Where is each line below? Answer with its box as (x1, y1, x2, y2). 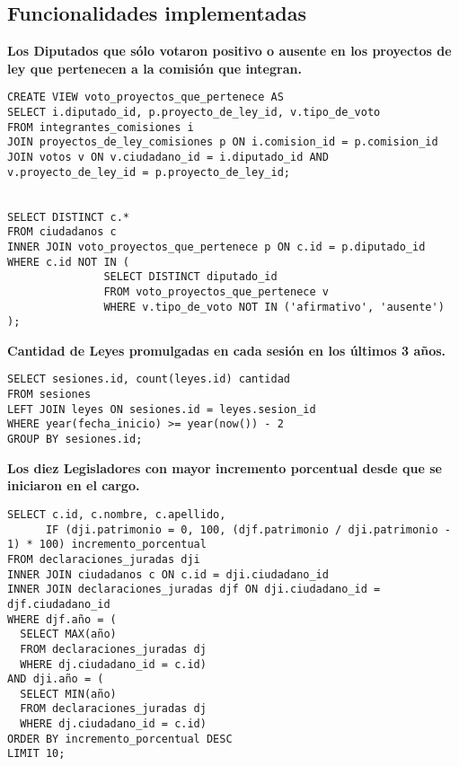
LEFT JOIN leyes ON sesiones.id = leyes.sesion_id (7, 402, 316, 416)
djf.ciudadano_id (7, 597, 110, 611)
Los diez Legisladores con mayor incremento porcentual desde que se (7, 458, 442, 477)
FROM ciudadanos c (7, 225, 117, 239)
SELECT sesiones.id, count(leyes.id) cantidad (7, 373, 290, 386)
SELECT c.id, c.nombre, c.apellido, (7, 507, 226, 521)
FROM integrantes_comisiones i (7, 120, 194, 134)
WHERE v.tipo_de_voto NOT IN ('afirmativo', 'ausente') (103, 300, 445, 313)
